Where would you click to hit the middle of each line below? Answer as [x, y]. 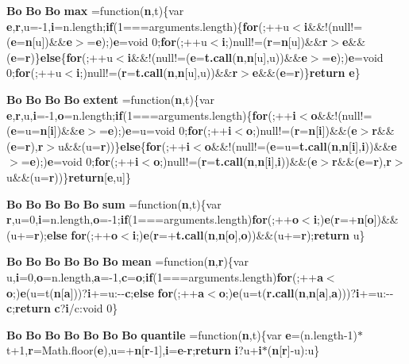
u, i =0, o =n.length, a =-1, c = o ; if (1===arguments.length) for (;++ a [165, 276]
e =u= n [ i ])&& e [48, 130]
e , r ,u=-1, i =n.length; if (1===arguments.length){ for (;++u [148, 26]
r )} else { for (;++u [69, 57]
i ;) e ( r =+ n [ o [343, 219]
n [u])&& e [48, 42]
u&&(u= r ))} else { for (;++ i [124, 146]
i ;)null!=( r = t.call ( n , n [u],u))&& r [157, 73]
